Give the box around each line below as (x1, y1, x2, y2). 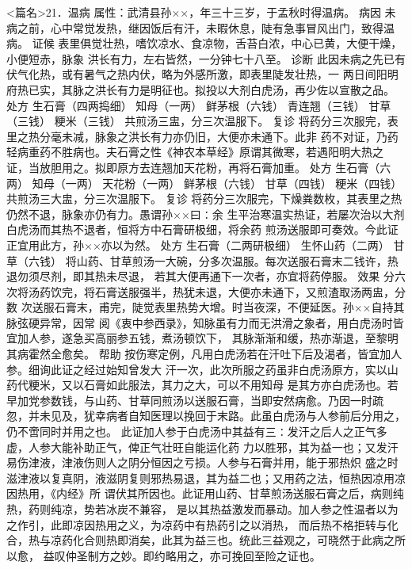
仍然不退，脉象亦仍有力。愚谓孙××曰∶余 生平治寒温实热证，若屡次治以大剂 (6, 205, 405, 222)
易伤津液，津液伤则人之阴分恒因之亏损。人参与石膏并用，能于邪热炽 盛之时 (6, 454, 399, 471)
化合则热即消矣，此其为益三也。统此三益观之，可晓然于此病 (72, 532, 383, 548)
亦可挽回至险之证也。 (209, 547, 321, 563)
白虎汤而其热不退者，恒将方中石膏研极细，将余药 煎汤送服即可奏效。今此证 (6, 221, 399, 238)
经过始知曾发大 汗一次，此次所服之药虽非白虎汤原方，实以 (83, 361, 387, 377)
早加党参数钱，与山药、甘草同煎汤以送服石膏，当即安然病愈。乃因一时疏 (6, 391, 383, 408)
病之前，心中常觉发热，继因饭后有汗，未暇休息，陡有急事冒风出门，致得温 (6, 19, 395, 36)
